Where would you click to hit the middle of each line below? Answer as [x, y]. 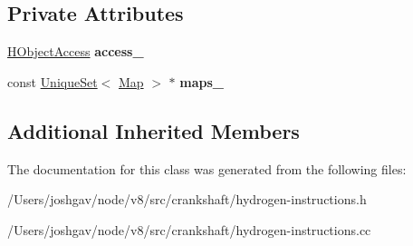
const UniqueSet [53, 81]
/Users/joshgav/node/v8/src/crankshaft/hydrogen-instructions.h [187, 199]
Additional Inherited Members [154, 130]
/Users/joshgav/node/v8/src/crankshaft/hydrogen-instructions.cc [189, 229]
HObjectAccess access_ [76, 51]
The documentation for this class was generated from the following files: [207, 168]
